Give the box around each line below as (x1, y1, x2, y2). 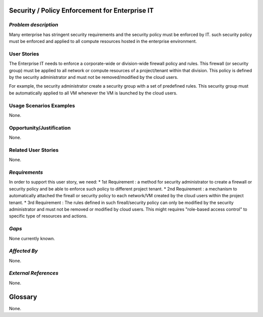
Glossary (9, 293, 38, 301)
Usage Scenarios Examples (9, 102, 75, 109)
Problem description (9, 21, 58, 28)
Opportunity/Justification (9, 124, 71, 131)
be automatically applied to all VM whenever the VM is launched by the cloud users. (9, 90, 178, 96)
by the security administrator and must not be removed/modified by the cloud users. (9, 75, 179, 80)
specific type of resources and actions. (9, 213, 88, 219)
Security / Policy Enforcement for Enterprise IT (9, 6, 154, 15)
